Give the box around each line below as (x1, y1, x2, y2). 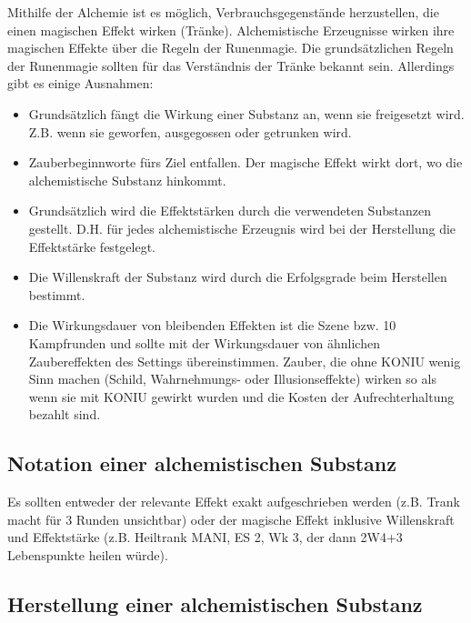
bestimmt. (28, 285, 85, 304)
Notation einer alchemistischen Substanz (7, 449, 396, 477)
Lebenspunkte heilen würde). (7, 545, 168, 564)
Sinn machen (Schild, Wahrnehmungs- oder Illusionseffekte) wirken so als (28, 369, 436, 388)
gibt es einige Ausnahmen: (7, 74, 154, 93)
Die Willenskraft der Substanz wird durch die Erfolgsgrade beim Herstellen (28, 267, 447, 286)
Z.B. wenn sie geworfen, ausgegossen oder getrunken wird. (28, 122, 352, 141)
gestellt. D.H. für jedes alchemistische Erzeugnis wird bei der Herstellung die (28, 218, 456, 237)
